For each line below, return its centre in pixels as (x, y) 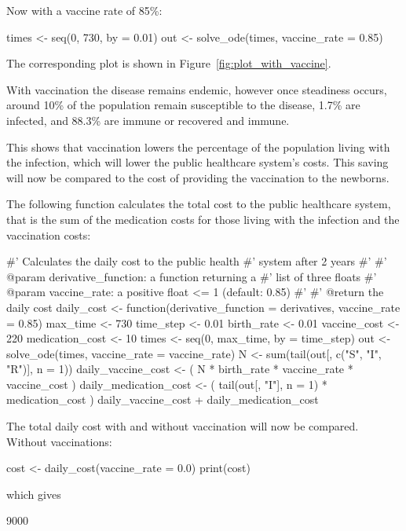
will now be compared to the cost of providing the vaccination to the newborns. (198, 177)
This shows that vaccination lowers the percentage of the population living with (198, 146)
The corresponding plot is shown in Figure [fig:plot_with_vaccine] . (169, 63)
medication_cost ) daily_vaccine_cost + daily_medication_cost (163, 399)
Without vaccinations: (59, 441)
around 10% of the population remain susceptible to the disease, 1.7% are (183, 105)
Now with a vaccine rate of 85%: (84, 10)
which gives (34, 494)
